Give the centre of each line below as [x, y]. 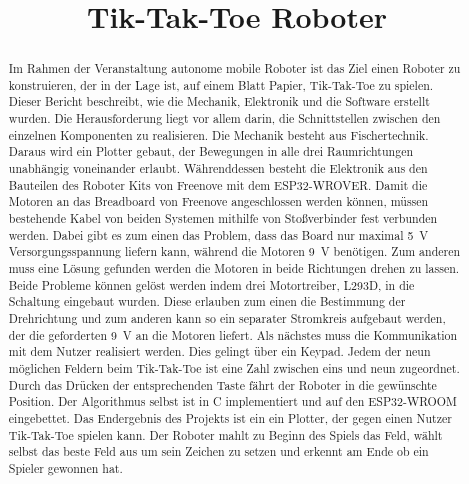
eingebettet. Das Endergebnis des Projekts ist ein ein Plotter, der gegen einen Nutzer [230, 417]
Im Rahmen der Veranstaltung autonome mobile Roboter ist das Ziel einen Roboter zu [234, 68]
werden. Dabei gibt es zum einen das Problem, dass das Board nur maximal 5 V [218, 234]
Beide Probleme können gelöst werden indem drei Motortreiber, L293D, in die [211, 284]
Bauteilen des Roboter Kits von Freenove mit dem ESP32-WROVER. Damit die [218, 184]
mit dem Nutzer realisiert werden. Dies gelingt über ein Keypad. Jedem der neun [219, 351]
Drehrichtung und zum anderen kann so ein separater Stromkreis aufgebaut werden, [227, 318]
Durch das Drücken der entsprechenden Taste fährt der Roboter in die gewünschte [222, 384]
